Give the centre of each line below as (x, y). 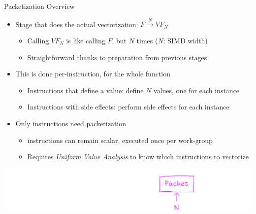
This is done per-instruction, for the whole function (93, 74)
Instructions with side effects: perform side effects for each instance (128, 107)
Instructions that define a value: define (85, 90)
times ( (147, 40)
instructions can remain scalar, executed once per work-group (120, 140)
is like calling (86, 40)
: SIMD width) (185, 40)
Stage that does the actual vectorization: (77, 24)
